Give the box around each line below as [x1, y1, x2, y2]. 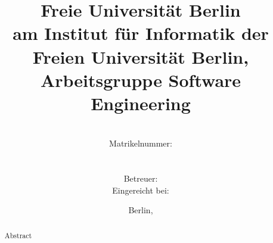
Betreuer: [123, 172, 158, 185]
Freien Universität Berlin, [32, 44, 249, 68]
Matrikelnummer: [109, 137, 172, 149]
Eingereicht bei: [112, 183, 169, 196]
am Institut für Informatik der [13, 21, 269, 45]
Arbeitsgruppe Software [40, 67, 241, 92]
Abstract [4, 230, 32, 240]
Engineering [91, 91, 191, 115]
